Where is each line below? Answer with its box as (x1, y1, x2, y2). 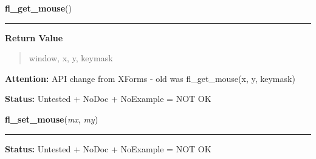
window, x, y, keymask (29, 52, 113, 64)
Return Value (5, 31, 63, 44)
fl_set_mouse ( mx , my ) (5, 112, 98, 125)
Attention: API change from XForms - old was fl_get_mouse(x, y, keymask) (5, 72, 295, 84)
